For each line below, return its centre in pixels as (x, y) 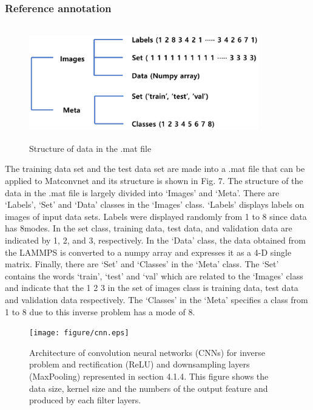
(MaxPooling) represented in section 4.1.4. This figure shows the (149, 376)
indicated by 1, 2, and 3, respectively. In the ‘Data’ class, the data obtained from (155, 240)
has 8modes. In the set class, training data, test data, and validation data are (149, 228)
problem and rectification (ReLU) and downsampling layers (140, 364)
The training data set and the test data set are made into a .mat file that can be (155, 169)
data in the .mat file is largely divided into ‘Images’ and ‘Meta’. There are (142, 192)
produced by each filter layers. (85, 400)
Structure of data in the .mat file (90, 148)
